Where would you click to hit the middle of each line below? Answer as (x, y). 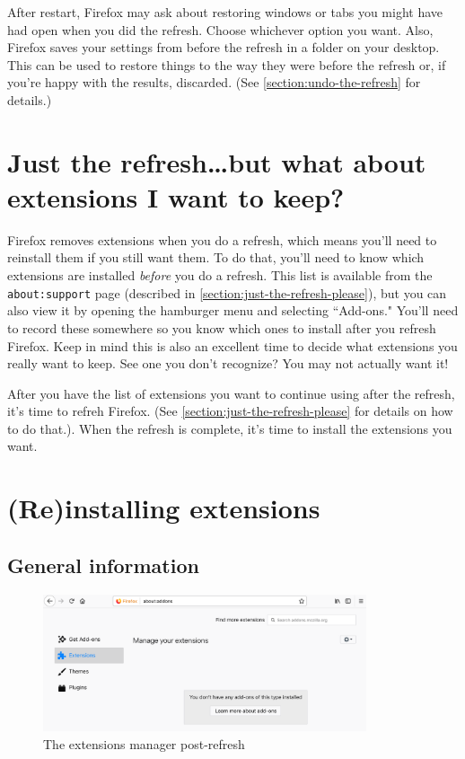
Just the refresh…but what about (217, 161)
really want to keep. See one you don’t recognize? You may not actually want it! (228, 363)
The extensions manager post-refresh (144, 743)
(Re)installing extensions (164, 508)
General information (103, 565)
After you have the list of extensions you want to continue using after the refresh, (231, 393)
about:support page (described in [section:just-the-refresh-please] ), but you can (227, 292)
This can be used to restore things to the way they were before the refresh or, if (227, 64)
